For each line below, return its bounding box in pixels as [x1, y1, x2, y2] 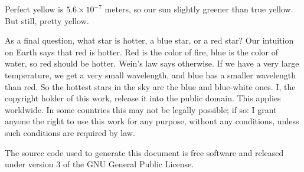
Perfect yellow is [5, 3, 64, 15]
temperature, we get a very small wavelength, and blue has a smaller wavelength [5, 68, 296, 81]
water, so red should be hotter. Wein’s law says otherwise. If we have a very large [5, 57, 299, 70]
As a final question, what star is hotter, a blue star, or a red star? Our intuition [5, 34, 294, 47]
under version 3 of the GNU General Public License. [5, 158, 194, 170]
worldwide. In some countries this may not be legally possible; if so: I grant [5, 103, 277, 115]
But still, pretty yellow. [5, 14, 89, 27]
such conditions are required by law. [5, 126, 135, 138]
